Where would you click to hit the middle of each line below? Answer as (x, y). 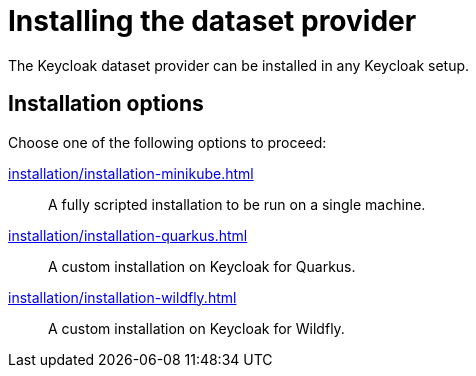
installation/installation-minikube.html (131, 173)
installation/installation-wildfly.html (122, 297)
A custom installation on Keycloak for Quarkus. (202, 266)
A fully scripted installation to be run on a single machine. (237, 204)
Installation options (106, 104)
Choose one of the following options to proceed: (167, 142)
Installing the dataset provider (212, 21)
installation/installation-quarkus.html (128, 235)
